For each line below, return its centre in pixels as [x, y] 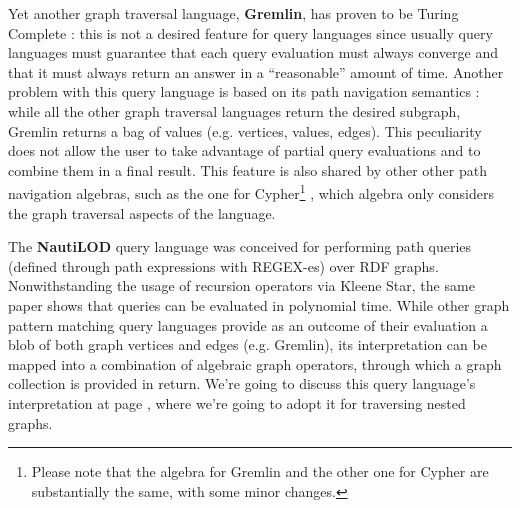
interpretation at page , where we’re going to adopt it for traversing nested [237, 402]
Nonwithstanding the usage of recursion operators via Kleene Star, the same [241, 285]
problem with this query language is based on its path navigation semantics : [244, 91]
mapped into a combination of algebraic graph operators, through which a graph [255, 363]
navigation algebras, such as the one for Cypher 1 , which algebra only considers [251, 191]
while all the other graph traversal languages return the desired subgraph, [234, 110]
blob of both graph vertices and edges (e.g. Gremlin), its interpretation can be [247, 344]
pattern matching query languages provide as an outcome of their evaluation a [248, 324]
